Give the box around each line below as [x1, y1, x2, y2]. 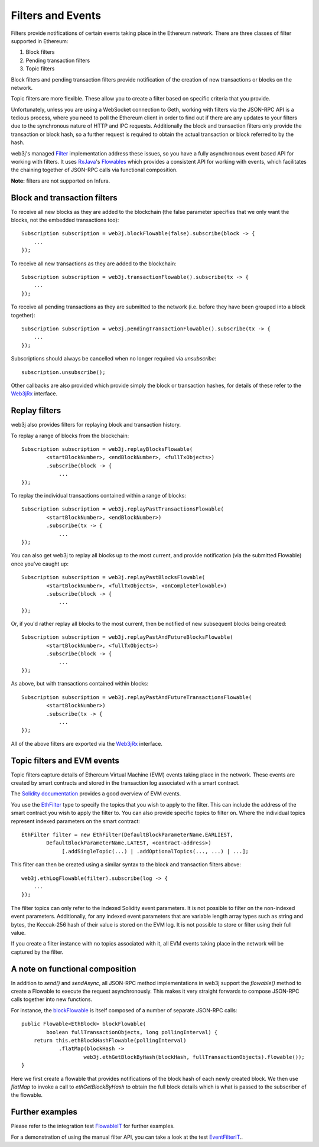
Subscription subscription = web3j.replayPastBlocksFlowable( [21, 574, 206, 581]
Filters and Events [11, 9, 102, 22]
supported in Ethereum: [11, 37, 69, 44]
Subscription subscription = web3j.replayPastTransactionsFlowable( [21, 506, 224, 512]
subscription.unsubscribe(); [21, 369, 106, 375]
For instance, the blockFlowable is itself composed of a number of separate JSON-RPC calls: [11, 1006, 237, 1013]
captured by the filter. [11, 948, 64, 956]
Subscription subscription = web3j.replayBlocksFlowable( [21, 446, 193, 453]
